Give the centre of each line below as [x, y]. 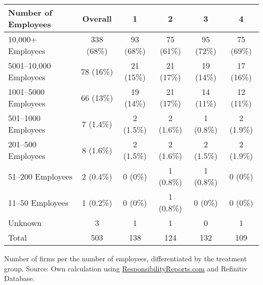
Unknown [25, 223]
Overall [97, 18]
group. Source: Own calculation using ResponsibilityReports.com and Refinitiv [126, 268]
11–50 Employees [38, 202]
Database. [19, 278]
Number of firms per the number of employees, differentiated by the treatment [125, 258]
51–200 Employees [40, 176]
